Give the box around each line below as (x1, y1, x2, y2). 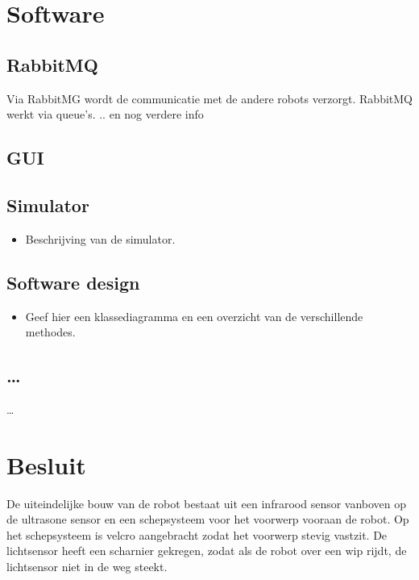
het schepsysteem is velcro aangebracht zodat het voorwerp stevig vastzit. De (6, 526, 388, 543)
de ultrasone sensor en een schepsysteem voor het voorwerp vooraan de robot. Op (6, 511, 409, 528)
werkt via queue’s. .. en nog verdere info (6, 106, 204, 123)
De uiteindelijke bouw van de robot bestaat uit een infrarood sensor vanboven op (6, 494, 407, 511)
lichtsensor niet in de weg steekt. (6, 558, 168, 575)
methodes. (25, 323, 76, 340)
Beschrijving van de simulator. (25, 230, 176, 247)
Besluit (6, 448, 86, 481)
